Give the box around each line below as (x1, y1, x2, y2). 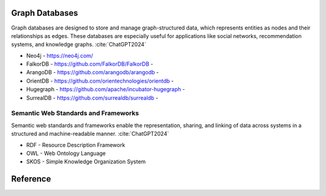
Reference (11, 174, 51, 184)
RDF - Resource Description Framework (26, 141, 126, 148)
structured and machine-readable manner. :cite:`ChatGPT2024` (11, 130, 169, 138)
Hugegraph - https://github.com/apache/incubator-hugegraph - (26, 86, 185, 93)
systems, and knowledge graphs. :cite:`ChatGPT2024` (11, 41, 147, 48)
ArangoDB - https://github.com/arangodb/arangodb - (26, 69, 159, 76)
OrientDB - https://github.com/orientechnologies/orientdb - (26, 77, 174, 84)
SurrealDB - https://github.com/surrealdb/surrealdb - (26, 94, 159, 101)
